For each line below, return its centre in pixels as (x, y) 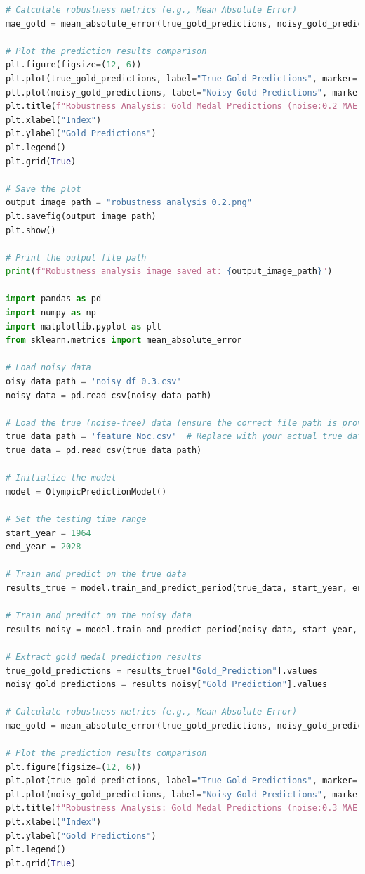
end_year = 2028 (44, 547)
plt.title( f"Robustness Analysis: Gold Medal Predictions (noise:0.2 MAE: (184, 106)
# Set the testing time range (76, 519)
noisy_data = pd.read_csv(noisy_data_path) (109, 395)
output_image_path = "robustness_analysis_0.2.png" (129, 203)
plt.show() (31, 230)
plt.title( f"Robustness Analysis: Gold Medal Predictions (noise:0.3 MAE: (184, 808)
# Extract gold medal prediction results (104, 657)
